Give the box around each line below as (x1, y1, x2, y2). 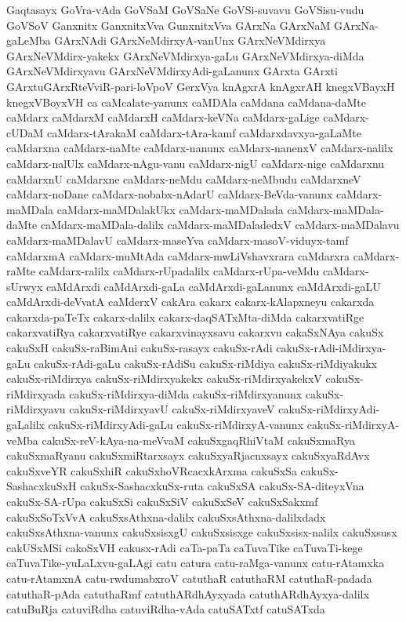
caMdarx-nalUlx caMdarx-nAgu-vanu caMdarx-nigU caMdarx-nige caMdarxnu (6, 155, 385, 171)
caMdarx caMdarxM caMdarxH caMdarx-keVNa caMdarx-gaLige (6, 109, 320, 125)
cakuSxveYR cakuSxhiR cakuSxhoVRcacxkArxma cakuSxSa (6, 462, 297, 478)
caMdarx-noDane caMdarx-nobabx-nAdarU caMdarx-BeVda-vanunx (6, 186, 333, 202)
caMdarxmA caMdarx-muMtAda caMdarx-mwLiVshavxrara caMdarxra (6, 247, 350, 264)
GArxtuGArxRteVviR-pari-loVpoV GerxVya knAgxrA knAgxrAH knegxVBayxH (6, 78, 395, 94)
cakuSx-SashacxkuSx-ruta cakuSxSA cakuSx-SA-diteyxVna (80, 478, 364, 494)
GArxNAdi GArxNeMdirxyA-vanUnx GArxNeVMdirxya (54, 32, 326, 49)
